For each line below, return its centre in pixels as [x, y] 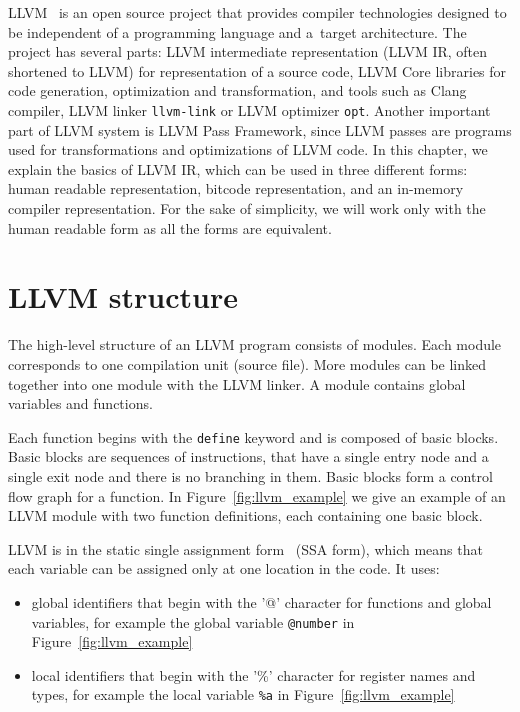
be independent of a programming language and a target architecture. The [237, 31]
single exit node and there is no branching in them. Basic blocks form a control [250, 475]
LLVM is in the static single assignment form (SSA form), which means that [245, 548]
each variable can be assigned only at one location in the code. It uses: [224, 568]
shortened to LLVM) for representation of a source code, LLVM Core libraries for [257, 70]
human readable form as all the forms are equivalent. [170, 227]
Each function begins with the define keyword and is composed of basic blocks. [253, 436]
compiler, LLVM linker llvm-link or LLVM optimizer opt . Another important [249, 109]
